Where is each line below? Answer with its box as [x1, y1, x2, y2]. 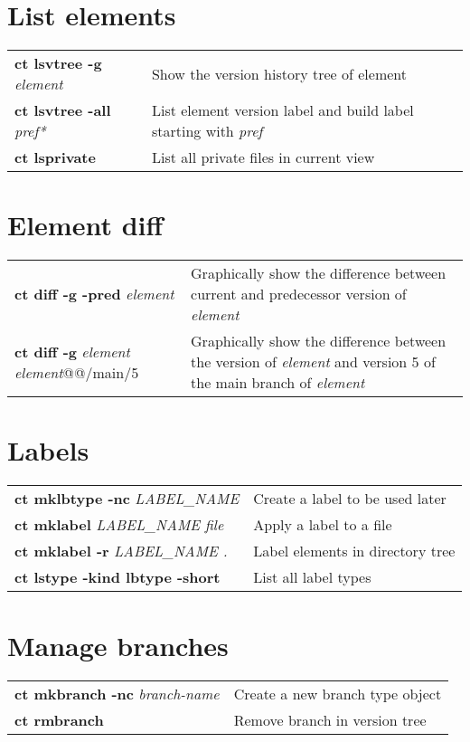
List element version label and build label [151, 100, 414, 121]
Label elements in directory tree [253, 540, 456, 562]
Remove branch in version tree [233, 709, 427, 730]
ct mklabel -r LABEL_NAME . [14, 540, 228, 562]
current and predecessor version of [191, 283, 407, 305]
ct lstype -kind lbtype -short [14, 566, 221, 588]
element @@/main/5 [14, 361, 139, 383]
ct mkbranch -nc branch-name [14, 682, 220, 704]
